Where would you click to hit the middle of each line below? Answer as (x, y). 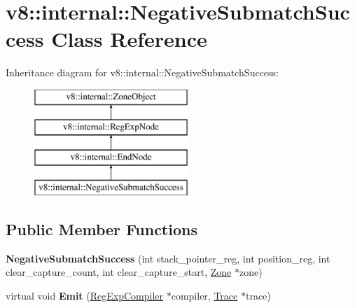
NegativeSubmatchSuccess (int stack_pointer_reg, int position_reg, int (168, 258)
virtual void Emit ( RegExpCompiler (85, 296)
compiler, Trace (204, 296)
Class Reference (129, 39)
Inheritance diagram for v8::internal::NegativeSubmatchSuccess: (142, 72)
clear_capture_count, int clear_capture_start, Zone (119, 272)
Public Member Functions (102, 229)
